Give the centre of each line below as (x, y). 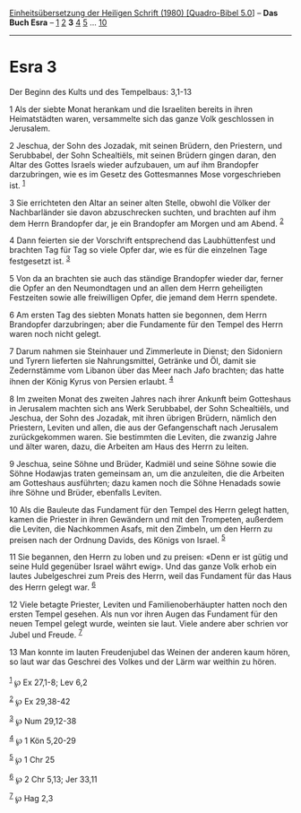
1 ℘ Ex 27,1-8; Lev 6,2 (48, 681)
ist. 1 (17, 185)
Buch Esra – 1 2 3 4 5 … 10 (58, 22)
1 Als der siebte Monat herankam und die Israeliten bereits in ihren (131, 109)
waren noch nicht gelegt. (55, 333)
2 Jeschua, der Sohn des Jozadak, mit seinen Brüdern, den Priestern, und (146, 145)
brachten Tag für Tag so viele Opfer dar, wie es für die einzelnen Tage (138, 250)
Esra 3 (33, 67)
